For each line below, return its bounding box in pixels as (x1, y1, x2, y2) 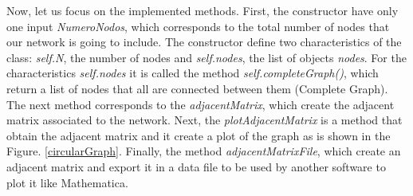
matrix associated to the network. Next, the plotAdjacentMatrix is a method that (6, 112, 403, 128)
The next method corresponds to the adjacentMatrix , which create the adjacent (6, 96, 395, 112)
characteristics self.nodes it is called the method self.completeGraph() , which (6, 65, 379, 81)
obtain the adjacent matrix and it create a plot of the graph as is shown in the (6, 127, 391, 143)
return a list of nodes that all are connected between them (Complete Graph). (6, 80, 388, 96)
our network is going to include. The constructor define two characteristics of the (6, 33, 402, 50)
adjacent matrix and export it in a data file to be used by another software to (6, 158, 386, 174)
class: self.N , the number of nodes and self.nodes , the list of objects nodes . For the (6, 49, 407, 65)
